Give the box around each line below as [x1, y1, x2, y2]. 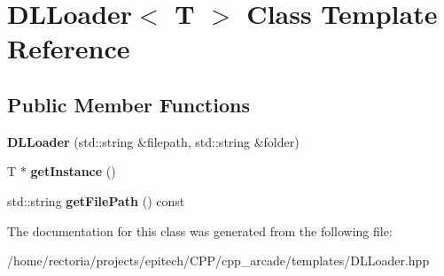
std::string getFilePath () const [7, 191, 185, 210]
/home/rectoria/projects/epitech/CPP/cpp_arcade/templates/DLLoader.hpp [7, 251, 430, 270]
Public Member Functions [7, 90, 250, 118]
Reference [7, 30, 130, 66]
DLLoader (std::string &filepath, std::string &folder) [7, 132, 300, 150]
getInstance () [30, 162, 116, 180]
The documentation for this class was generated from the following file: [7, 221, 393, 240]
